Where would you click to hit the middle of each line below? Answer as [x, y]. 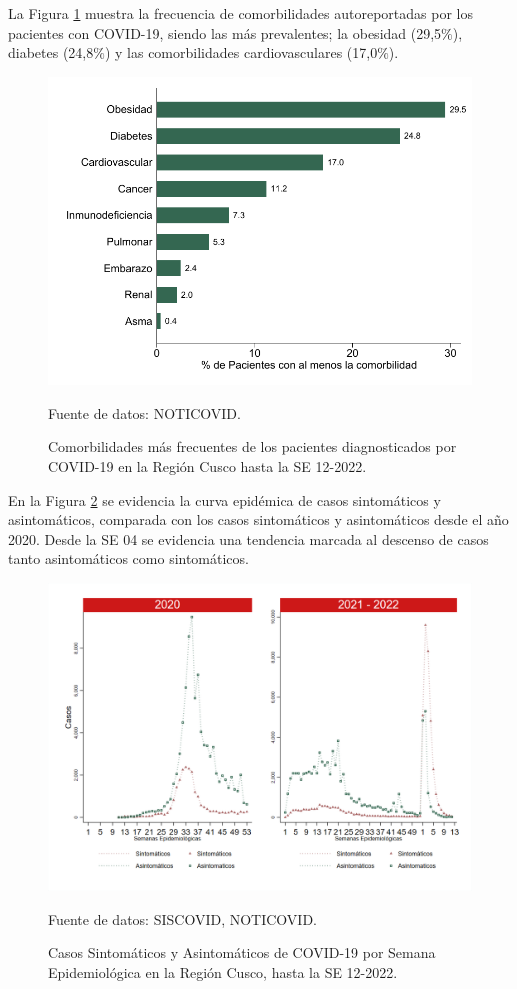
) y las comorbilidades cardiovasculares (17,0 [241, 52]
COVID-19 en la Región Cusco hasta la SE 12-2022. [207, 465]
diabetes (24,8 [51, 52]
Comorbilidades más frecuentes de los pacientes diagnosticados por [252, 446]
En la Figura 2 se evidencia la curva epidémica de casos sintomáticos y [224, 499]
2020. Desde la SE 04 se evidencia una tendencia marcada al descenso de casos [248, 538]
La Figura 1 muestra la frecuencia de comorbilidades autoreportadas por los [240, 13]
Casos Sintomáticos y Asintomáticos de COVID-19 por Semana [242, 952]
